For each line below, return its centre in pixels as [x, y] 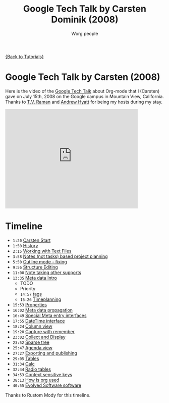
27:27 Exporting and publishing [45, 353]
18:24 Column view [32, 326]
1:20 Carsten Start [32, 240]
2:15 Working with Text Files [42, 251]
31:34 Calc [24, 364]
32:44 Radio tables [32, 369]
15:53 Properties [30, 304]
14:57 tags [31, 294]
